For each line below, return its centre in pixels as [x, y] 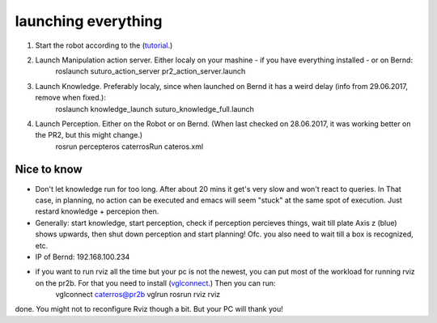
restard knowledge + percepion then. [97, 211]
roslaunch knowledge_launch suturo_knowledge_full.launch [155, 108]
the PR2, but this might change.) [89, 135]
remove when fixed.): [71, 98]
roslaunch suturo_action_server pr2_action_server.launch [151, 71]
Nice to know [49, 170]
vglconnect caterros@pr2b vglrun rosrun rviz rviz [138, 295]
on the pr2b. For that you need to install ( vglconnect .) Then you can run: [155, 283]
